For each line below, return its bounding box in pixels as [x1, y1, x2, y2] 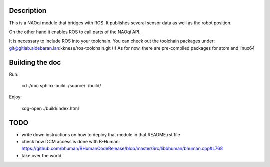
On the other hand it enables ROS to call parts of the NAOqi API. [9, 29, 141, 35]
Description [9, 6, 47, 15]
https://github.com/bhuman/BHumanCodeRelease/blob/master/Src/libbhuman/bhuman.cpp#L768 [21, 145, 223, 152]
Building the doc [9, 58, 61, 67]
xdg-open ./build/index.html [21, 105, 79, 111]
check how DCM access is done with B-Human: [21, 139, 120, 145]
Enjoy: [9, 94, 22, 100]
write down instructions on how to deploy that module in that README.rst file [21, 131, 180, 137]
